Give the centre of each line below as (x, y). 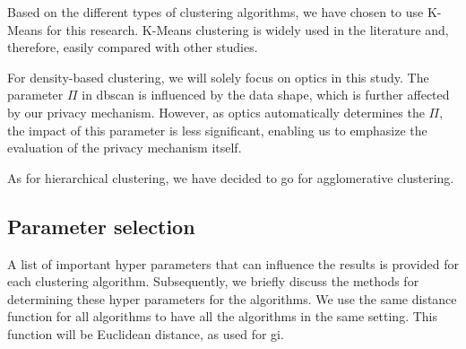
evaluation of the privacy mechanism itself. (125, 148)
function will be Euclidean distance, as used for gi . (146, 333)
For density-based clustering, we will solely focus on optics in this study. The (218, 77)
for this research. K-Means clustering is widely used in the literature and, (248, 29)
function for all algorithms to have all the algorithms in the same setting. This (223, 316)
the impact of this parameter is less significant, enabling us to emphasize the (217, 130)
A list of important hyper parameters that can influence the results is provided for (233, 263)
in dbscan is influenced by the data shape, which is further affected (266, 95)
